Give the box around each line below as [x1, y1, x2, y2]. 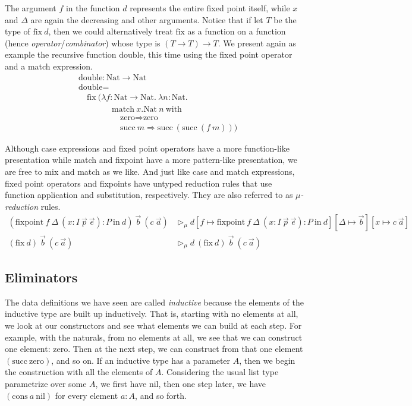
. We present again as [218, 36, 296, 49]
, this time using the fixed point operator [143, 48, 293, 61]
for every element [55, 389, 118, 401]
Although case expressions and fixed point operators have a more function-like [5, 141, 290, 154]
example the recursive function [5, 48, 117, 61]
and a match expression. [5, 59, 93, 72]
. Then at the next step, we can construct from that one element [68, 342, 303, 355]
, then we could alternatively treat [48, 25, 173, 37]
